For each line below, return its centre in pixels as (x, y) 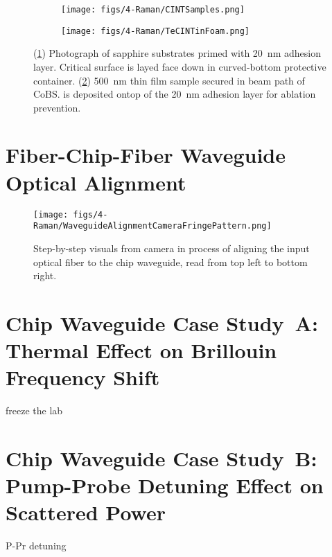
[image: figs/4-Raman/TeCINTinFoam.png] (156, 31)
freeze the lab (34, 410)
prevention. (57, 107)
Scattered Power (86, 512)
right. (45, 275)
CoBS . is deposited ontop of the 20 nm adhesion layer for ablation (175, 94)
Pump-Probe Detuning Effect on (165, 485)
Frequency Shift (83, 377)
